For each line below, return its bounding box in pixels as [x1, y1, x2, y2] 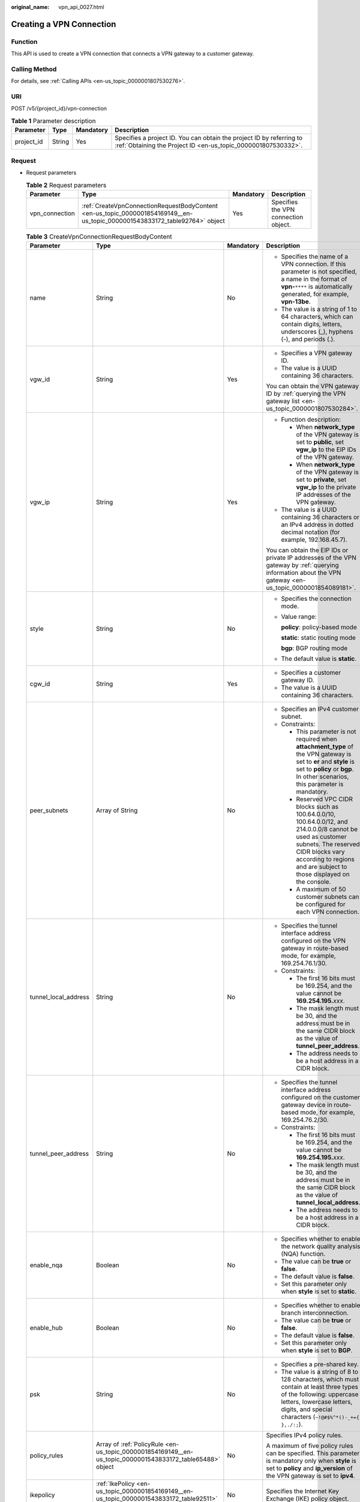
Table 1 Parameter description [11, 117, 96, 126]
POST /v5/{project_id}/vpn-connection [11, 105, 107, 112]
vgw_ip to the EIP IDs [296, 445, 357, 454]
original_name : [11, 4, 50, 10]
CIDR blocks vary [296, 848, 345, 856]
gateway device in [281, 1101, 332, 1109]
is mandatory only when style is [266, 1457, 356, 1465]
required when [296, 735, 337, 743]
